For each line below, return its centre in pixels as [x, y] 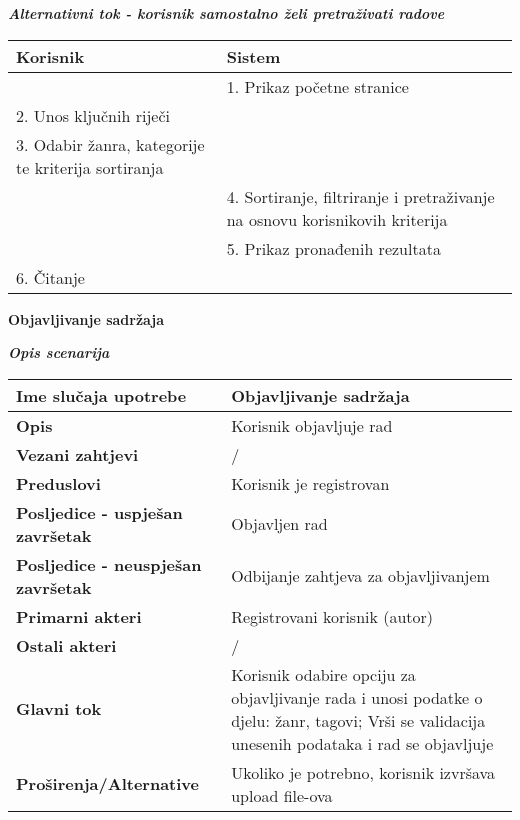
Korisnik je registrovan [310, 483]
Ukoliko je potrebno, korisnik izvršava [363, 772]
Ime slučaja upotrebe [101, 395]
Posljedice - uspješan [99, 512]
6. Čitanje [50, 277]
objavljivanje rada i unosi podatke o [357, 697]
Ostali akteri [66, 645]
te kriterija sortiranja [90, 167]
